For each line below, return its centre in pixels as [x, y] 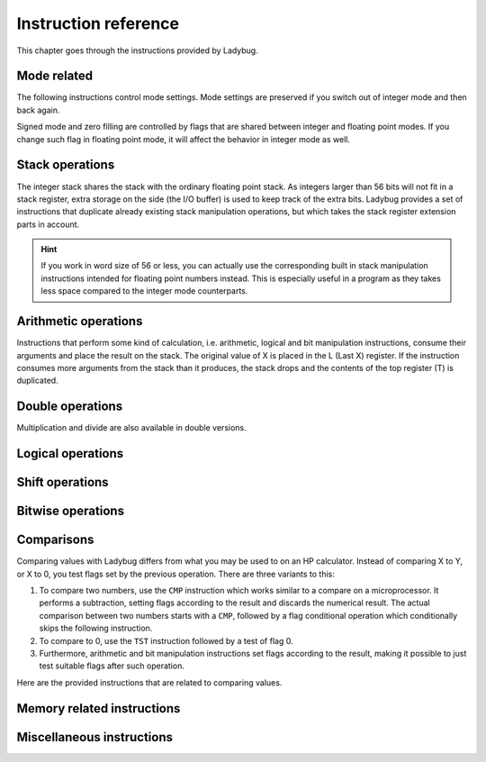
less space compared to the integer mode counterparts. [144, 291]
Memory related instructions [99, 708]
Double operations [70, 407]
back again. [38, 110]
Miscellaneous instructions [95, 737]
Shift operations [63, 482]
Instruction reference [98, 23]
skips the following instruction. [96, 628]
